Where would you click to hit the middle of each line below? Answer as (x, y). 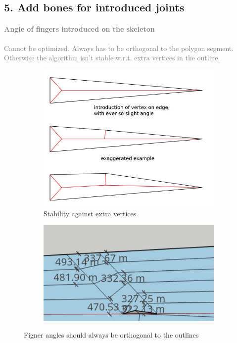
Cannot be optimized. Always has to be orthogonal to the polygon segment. (119, 48)
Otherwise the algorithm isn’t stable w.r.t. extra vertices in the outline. (112, 58)
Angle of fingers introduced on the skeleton (79, 29)
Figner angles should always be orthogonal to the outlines (111, 335)
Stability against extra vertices (90, 213)
